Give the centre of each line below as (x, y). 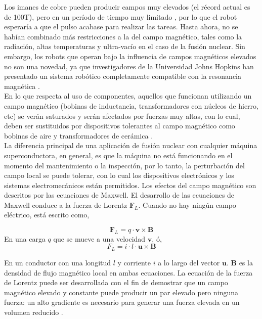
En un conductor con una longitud (58, 262)
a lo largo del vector (189, 262)
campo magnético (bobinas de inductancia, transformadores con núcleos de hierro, (131, 105)
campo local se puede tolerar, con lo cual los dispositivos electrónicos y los (119, 175)
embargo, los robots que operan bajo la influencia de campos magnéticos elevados (130, 56)
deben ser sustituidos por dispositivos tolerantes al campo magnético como (120, 126)
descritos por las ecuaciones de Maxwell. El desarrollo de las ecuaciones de (119, 195)
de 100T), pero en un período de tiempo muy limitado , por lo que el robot (121, 16)
